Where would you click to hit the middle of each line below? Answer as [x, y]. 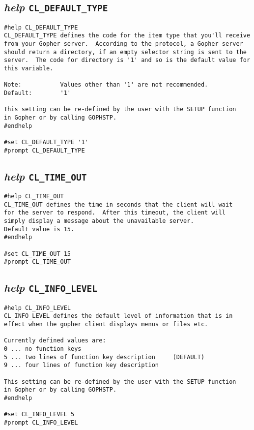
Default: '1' [38, 93]
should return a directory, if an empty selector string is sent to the [125, 52]
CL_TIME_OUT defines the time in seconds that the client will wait [118, 204]
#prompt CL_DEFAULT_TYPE [44, 150]
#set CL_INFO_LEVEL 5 [39, 415]
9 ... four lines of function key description [81, 365]
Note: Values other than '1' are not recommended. [106, 85]
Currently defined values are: [55, 341]
